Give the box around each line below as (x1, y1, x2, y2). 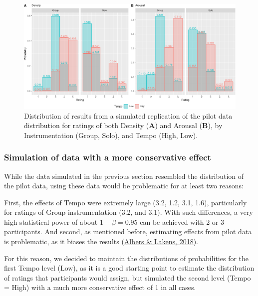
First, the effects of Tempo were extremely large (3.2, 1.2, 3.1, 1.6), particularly (4, 197, 247, 207)
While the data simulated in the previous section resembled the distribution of (4, 170, 244, 181)
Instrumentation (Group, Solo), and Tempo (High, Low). (24, 130, 198, 140)
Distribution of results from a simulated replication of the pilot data (24, 110, 233, 121)
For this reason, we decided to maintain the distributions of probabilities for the (4, 253, 249, 263)
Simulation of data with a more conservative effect (4, 151, 211, 163)
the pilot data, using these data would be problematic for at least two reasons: (4, 180, 244, 191)
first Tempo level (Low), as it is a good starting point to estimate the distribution (4, 263, 255, 273)
